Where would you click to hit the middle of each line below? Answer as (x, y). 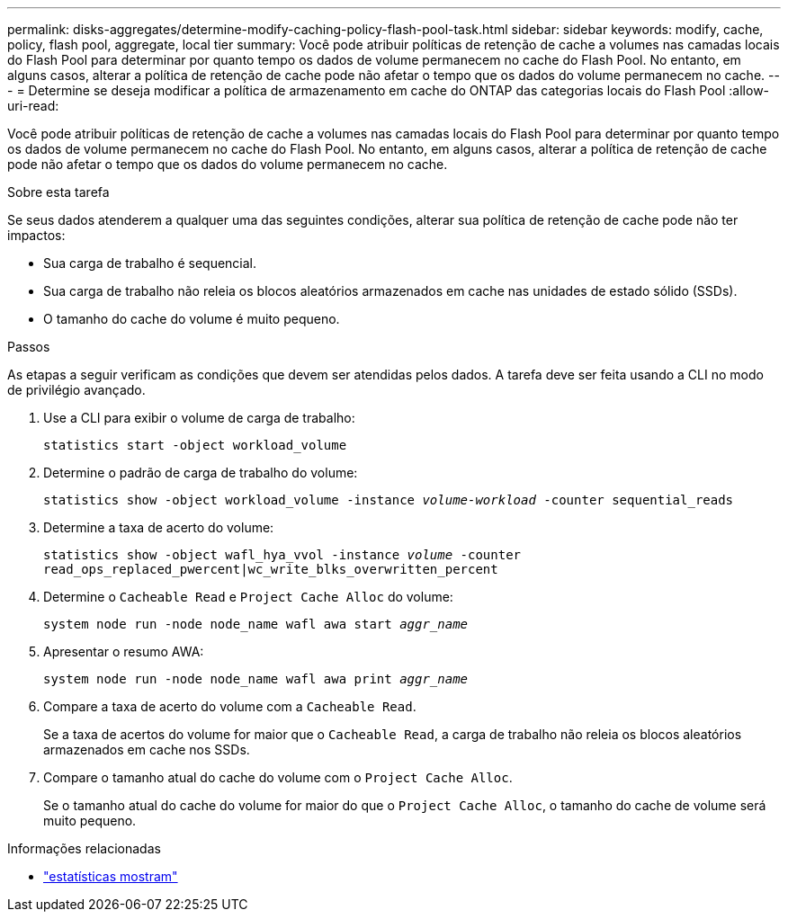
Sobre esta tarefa (58, 192)
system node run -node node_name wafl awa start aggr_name (256, 624)
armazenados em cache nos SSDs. (147, 749)
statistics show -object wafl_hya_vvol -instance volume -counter (282, 555)
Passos (29, 347)
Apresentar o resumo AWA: (124, 651)
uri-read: (33, 106)
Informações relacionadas (84, 848)
